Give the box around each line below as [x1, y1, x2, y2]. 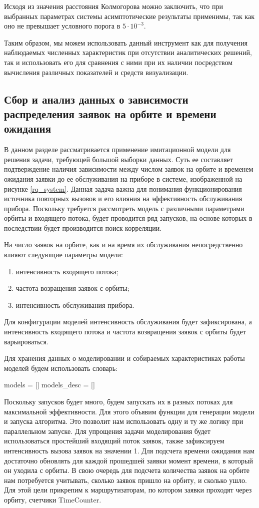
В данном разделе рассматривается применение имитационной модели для [4, 144, 231, 155]
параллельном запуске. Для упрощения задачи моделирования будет [4, 425, 210, 436]
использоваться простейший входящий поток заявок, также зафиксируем [4, 435, 224, 446]
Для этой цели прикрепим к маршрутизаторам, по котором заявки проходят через [4, 484, 252, 495]
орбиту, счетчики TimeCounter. [4, 494, 101, 504]
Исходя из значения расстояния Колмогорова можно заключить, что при [4, 1, 223, 11]
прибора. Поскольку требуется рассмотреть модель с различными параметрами [4, 203, 244, 213]
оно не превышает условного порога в [4, 21, 120, 31]
